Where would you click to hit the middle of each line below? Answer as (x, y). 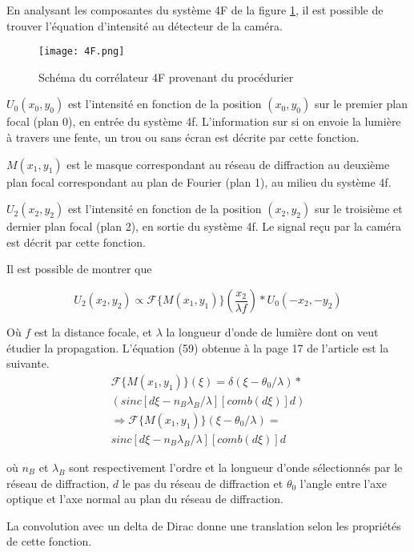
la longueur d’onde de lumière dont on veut (272, 332)
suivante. (28, 363)
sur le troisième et (358, 209)
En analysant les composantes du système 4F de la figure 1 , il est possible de (195, 10)
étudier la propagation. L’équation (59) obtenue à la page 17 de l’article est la (198, 347)
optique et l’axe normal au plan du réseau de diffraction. (145, 499)
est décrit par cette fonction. (76, 242)
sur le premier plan (361, 104)
